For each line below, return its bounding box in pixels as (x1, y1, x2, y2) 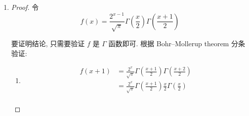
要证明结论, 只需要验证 (11, 38, 85, 48)
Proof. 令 (11, 2, 39, 12)
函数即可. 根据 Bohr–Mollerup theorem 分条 (108, 38, 245, 48)
